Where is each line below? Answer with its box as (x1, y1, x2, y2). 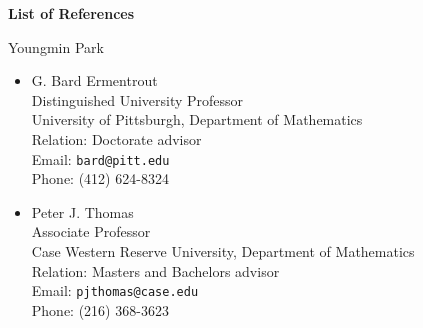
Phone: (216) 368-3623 (31, 299, 169, 320)
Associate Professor (31, 221, 151, 242)
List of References (8, 3, 135, 23)
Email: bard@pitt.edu (31, 148, 170, 169)
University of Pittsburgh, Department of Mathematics (31, 109, 363, 130)
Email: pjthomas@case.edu (31, 280, 199, 301)
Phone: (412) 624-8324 (31, 168, 169, 189)
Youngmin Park (8, 36, 104, 57)
